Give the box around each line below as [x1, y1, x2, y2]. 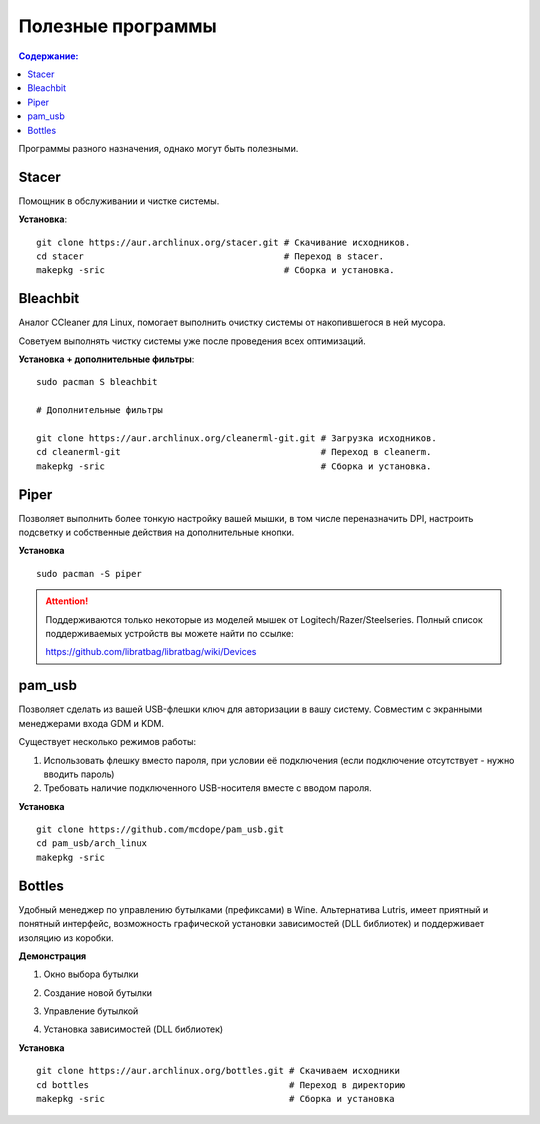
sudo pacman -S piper [36, 568, 142, 579]
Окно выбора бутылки [43, 968, 139, 980]
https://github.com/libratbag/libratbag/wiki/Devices [45, 646, 257, 658]
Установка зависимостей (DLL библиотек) [43, 1023, 224, 1035]
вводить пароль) [43, 768, 115, 780]
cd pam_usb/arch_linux [36, 838, 148, 849]
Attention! [45, 595, 89, 607]
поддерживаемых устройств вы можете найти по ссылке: [45, 628, 294, 640]
